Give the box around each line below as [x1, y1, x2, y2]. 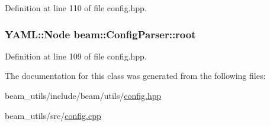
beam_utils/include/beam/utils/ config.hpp [5, 89, 162, 101]
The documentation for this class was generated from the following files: [5, 69, 266, 82]
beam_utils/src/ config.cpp [5, 109, 101, 121]
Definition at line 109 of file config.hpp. [5, 49, 147, 62]
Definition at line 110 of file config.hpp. [5, 2, 147, 14]
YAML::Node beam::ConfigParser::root [5, 26, 196, 41]
